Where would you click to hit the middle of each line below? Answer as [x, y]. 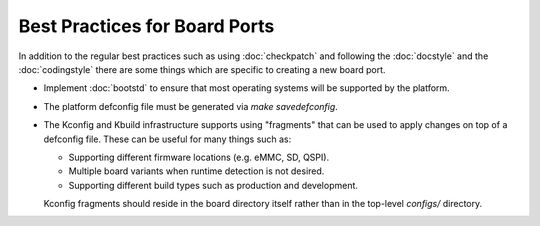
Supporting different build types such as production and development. [213, 185]
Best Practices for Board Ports [146, 26]
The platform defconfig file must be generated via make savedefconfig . [191, 106]
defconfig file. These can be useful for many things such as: [167, 139]
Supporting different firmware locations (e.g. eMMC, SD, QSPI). [199, 157]
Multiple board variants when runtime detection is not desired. [196, 171]
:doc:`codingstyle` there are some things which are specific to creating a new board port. [202, 69]
